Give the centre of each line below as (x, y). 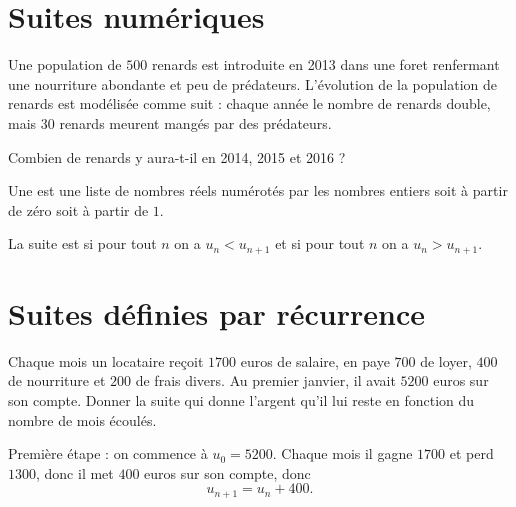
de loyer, (446, 360)
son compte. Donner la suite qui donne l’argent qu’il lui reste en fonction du (241, 400)
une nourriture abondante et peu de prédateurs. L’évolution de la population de (252, 83)
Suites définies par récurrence (217, 312)
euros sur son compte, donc (227, 472)
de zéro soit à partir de (78, 209)
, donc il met (75, 472)
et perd (471, 453)
